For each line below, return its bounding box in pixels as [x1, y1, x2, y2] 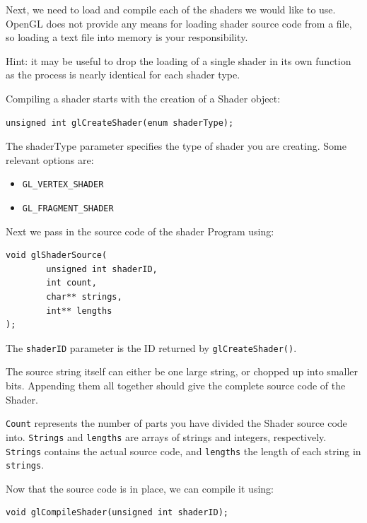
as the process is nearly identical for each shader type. [6, 67, 240, 82]
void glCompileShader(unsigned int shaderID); [6, 507, 228, 518]
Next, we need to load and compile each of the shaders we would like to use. [6, 2, 336, 16]
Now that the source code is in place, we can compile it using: [6, 481, 274, 495]
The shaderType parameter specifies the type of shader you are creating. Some [6, 139, 346, 153]
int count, [46, 278, 97, 288]
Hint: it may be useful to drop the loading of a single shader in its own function [6, 53, 351, 68]
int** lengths [46, 305, 112, 316]
